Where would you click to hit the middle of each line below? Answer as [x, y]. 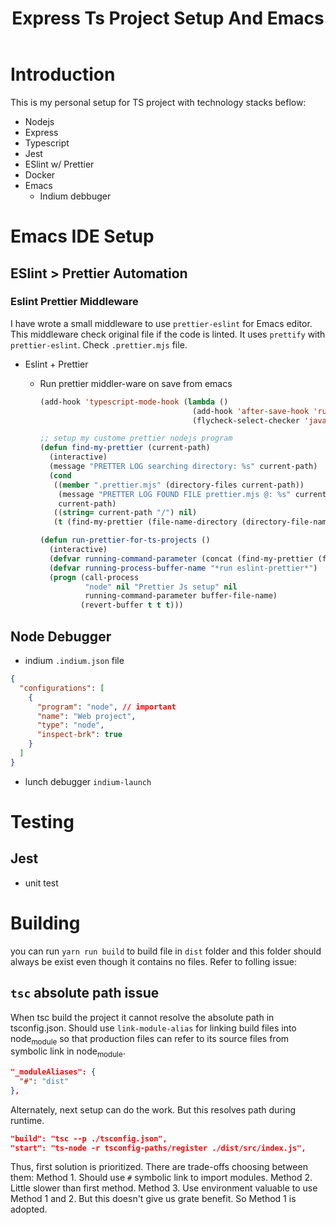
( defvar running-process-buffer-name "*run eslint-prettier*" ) [183, 568]
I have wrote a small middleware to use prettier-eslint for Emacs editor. [161, 323]
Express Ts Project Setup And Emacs [168, 18]
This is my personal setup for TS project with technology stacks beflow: [158, 102]
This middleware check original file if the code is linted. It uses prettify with [168, 334]
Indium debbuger [75, 196]
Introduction [63, 74]
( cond [60, 475]
